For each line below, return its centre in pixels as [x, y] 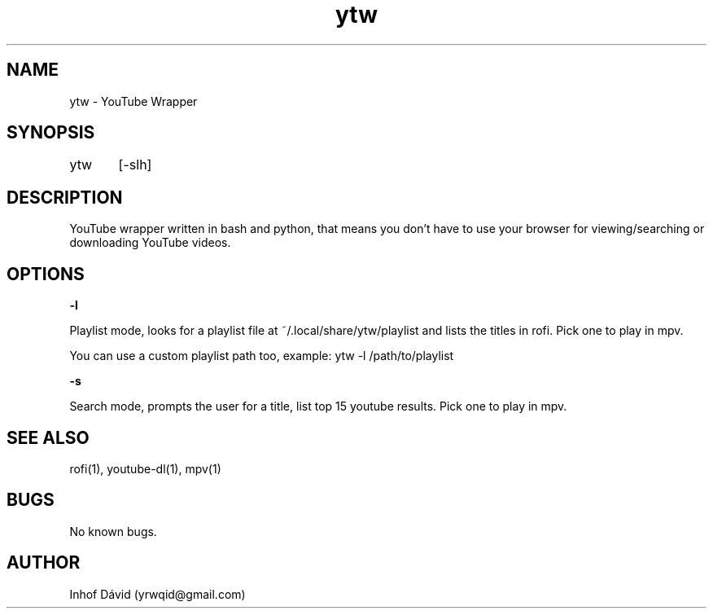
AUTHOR [44, 563]
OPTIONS [46, 274]
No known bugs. [113, 531]
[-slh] [135, 165]
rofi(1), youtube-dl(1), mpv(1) [145, 468]
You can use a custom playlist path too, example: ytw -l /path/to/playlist [262, 356]
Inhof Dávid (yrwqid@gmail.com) [157, 594]
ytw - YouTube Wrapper [133, 101]
